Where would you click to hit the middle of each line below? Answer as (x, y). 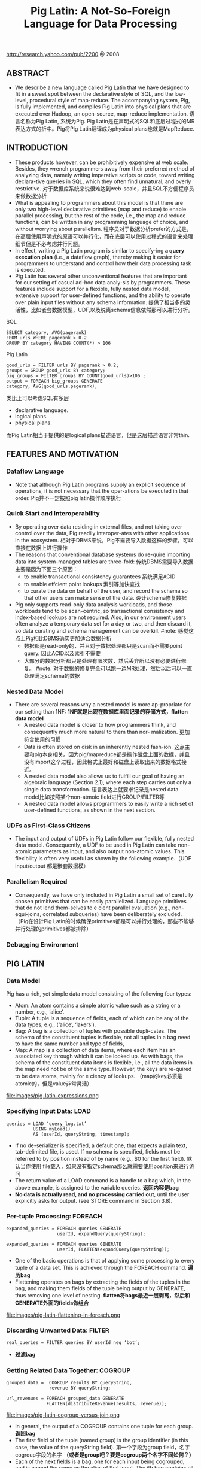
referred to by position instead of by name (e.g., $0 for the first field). (100, 1158)
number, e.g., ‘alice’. (39, 1012)
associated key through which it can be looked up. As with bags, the (99, 1056)
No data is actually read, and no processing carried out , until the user (102, 1194)
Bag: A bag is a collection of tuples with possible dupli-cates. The (96, 1031)
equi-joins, (28, 914)
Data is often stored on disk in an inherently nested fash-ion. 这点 (104, 747)
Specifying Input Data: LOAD (49, 1111)
